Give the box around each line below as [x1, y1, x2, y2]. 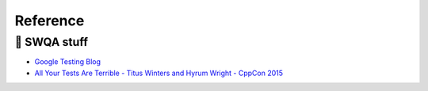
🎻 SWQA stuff [14, 35, 89, 49]
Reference [14, 12, 85, 29]
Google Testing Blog [34, 57, 101, 66]
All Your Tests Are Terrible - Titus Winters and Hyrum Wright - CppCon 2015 [34, 68, 284, 78]
